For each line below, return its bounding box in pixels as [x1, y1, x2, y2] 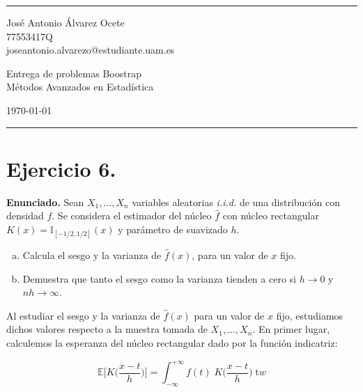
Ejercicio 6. [6, 154, 116, 182]
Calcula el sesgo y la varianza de [22, 248, 162, 262]
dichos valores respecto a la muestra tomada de [6, 322, 208, 336]
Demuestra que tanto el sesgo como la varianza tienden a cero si [22, 271, 296, 285]
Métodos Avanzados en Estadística [6, 79, 154, 94]
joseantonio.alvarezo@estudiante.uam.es [6, 42, 175, 57]
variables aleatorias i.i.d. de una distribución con [132, 194, 340, 209]
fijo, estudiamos [276, 308, 343, 322]
